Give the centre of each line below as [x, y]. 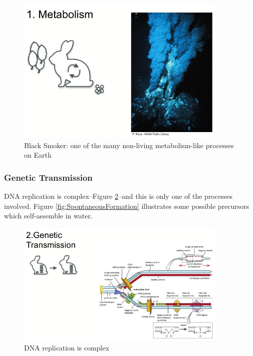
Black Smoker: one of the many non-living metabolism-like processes [129, 145]
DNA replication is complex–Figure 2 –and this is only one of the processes [118, 196]
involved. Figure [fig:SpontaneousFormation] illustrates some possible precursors [127, 206]
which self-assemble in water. [48, 216]
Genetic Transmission [48, 177]
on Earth [38, 155]
